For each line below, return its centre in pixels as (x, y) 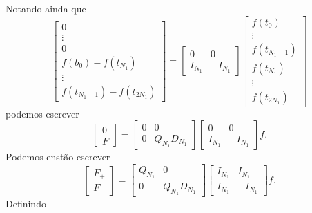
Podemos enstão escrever (58, 157)
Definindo (26, 204)
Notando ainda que (46, 8)
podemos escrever (42, 113)
